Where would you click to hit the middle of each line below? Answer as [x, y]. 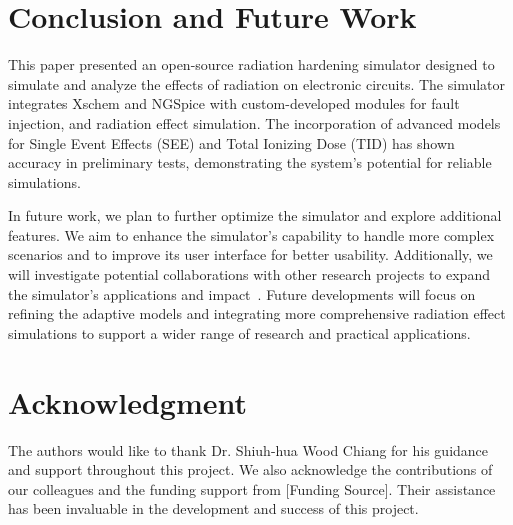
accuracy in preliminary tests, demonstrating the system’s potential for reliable [250, 162]
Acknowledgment [127, 401]
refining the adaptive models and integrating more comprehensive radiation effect [257, 313]
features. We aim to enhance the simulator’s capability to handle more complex [251, 234]
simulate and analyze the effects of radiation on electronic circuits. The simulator [257, 83]
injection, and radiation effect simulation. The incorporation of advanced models [254, 122]
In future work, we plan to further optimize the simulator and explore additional [255, 215]
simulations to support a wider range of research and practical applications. [239, 332]
